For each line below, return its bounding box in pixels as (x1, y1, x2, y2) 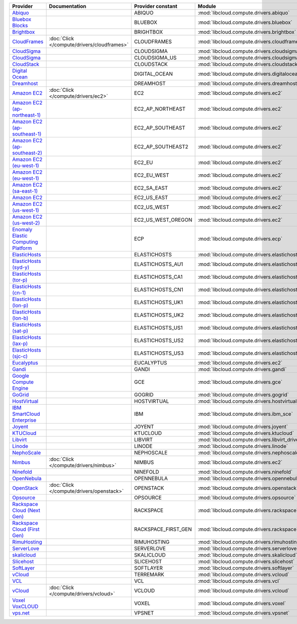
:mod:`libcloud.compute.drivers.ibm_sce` (198, 411, 293, 417)
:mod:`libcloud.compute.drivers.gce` (198, 378, 283, 385)
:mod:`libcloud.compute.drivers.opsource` (198, 494, 296, 501)
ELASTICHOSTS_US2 (134, 337, 184, 344)
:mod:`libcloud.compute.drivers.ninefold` (198, 469, 293, 475)
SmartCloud (12, 411, 40, 417)
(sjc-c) (12, 353, 28, 360)
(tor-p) (12, 277, 28, 283)
